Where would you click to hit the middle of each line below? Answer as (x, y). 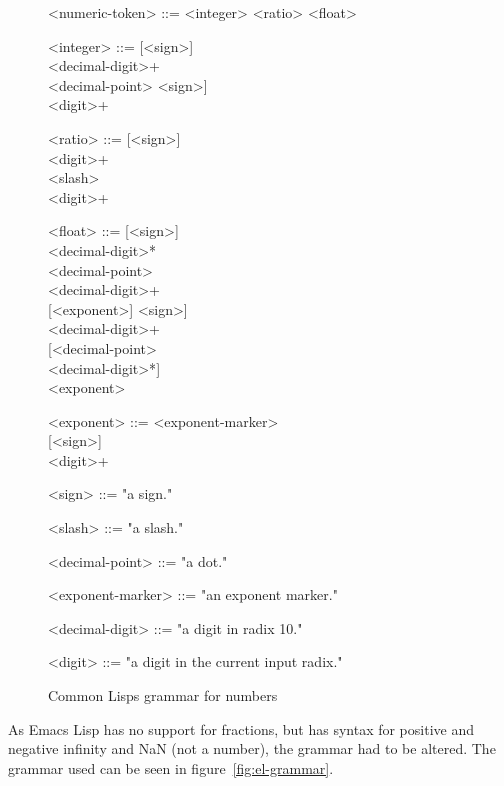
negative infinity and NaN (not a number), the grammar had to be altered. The (252, 748)
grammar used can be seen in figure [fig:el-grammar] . (171, 767)
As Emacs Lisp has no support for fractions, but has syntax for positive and (241, 728)
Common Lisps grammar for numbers (163, 695)
